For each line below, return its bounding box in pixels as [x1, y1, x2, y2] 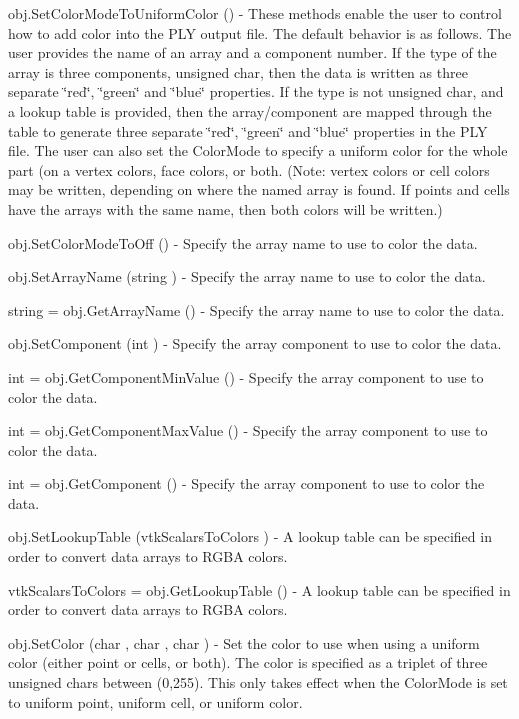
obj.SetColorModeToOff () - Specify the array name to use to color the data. [8, 232, 478, 253]
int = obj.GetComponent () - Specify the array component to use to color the [8, 473, 485, 494]
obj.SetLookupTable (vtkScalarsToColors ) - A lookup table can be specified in [8, 526, 492, 547]
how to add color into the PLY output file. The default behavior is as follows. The [8, 22, 512, 43]
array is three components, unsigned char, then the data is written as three [8, 61, 468, 82]
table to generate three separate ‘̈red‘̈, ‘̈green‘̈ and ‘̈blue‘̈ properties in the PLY [8, 120, 488, 141]
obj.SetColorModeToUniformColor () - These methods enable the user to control [8, 3, 502, 23]
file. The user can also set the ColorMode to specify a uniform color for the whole [8, 140, 508, 161]
